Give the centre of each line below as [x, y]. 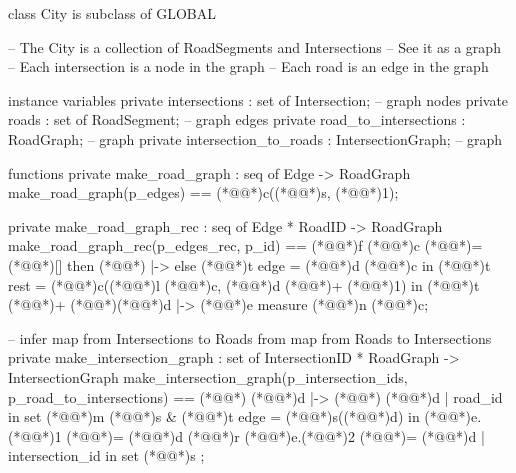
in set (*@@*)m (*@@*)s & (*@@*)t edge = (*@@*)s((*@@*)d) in [214, 416]
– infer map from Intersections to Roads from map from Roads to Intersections [250, 337]
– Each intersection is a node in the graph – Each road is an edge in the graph [248, 66]
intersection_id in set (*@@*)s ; [106, 455]
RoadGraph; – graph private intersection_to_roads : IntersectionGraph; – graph [255, 138]
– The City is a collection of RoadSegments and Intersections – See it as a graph [254, 46]
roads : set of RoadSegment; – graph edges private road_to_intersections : [237, 119]
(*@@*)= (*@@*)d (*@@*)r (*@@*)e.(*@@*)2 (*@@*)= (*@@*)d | [275, 435]
